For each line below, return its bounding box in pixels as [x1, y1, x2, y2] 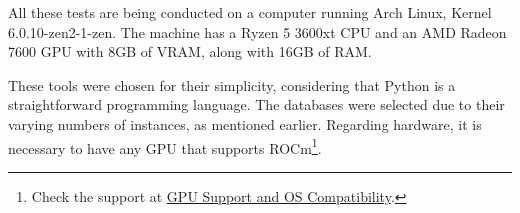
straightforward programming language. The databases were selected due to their [8, 94, 505, 115]
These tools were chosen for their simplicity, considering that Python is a [8, 74, 456, 95]
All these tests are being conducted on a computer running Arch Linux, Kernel [8, 2, 492, 22]
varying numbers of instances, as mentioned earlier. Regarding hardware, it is [8, 113, 482, 134]
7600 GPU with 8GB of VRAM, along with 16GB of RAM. [8, 41, 372, 62]
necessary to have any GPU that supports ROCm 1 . [8, 134, 322, 158]
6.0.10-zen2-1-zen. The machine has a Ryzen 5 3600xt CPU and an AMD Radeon [8, 21, 507, 42]
